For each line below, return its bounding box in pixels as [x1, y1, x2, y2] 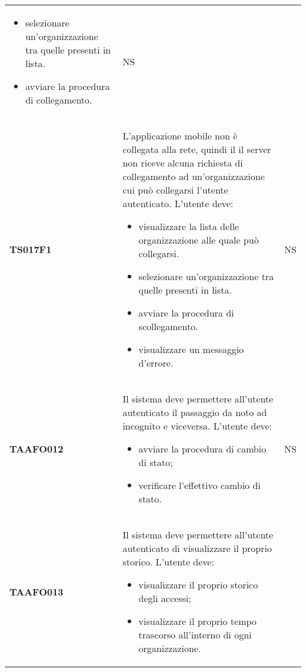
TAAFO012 [9, 442, 64, 455]
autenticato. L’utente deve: [122, 197, 234, 210]
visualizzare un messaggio [138, 342, 244, 356]
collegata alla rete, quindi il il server [122, 142, 271, 156]
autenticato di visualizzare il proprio [122, 541, 272, 555]
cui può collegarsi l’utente [122, 183, 228, 197]
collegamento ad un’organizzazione [122, 169, 265, 183]
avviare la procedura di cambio [138, 442, 267, 455]
